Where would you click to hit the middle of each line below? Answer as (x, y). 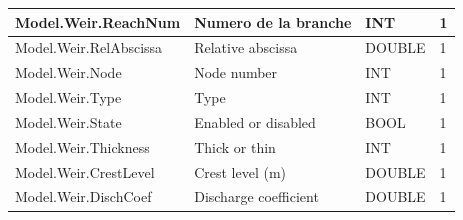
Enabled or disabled (255, 121)
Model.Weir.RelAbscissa (89, 47)
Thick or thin (235, 146)
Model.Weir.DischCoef (83, 196)
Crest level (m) (240, 171)
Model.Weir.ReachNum (98, 21)
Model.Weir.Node (68, 72)
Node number (236, 72)
